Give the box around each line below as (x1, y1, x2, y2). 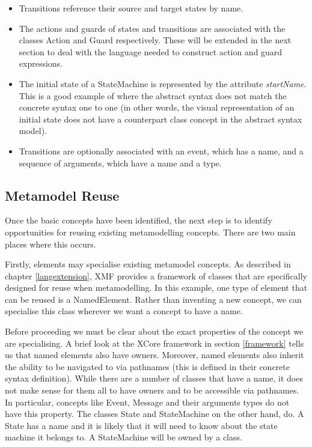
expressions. (19, 57, 63, 70)
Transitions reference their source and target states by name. (19, 2, 243, 14)
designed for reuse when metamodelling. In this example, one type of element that (5, 281, 308, 294)
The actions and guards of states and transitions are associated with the (19, 22, 286, 34)
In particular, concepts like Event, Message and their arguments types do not (5, 395, 290, 408)
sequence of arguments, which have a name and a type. (19, 156, 222, 169)
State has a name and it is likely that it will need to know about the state (5, 419, 278, 431)
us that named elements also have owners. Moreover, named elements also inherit (5, 348, 304, 361)
